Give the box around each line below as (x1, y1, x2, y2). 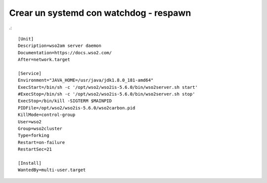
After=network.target (18, 57, 70, 63)
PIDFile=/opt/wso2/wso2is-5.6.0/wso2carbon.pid (18, 105, 135, 110)
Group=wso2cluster (18, 126, 63, 132)
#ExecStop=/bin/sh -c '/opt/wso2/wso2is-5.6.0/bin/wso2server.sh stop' (18, 91, 195, 97)
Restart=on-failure (18, 140, 65, 145)
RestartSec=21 (18, 146, 52, 152)
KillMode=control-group (18, 112, 76, 118)
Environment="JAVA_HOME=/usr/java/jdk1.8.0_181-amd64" (18, 77, 154, 83)
